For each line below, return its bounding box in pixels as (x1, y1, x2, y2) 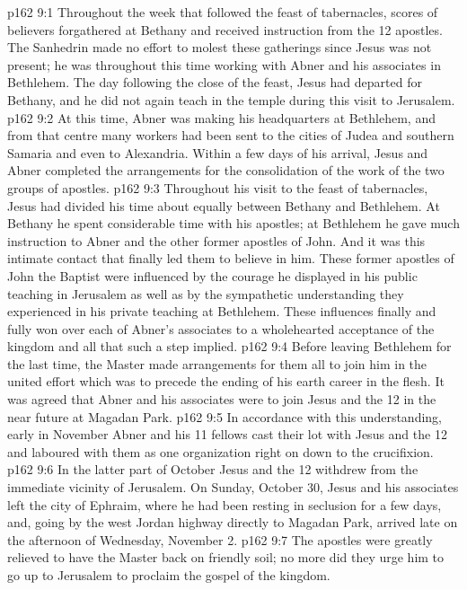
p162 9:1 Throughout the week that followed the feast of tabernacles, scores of (7, 3, 438, 21)
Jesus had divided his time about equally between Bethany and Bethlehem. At (7, 196, 440, 215)
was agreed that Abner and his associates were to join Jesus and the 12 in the (7, 390, 436, 409)
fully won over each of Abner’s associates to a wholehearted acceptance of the (7, 319, 435, 338)
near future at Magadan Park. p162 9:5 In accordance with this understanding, (7, 407, 442, 426)
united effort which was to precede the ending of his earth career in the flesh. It (7, 372, 445, 391)
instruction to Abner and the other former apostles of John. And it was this (7, 231, 426, 250)
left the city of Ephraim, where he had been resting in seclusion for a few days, (7, 495, 442, 514)
